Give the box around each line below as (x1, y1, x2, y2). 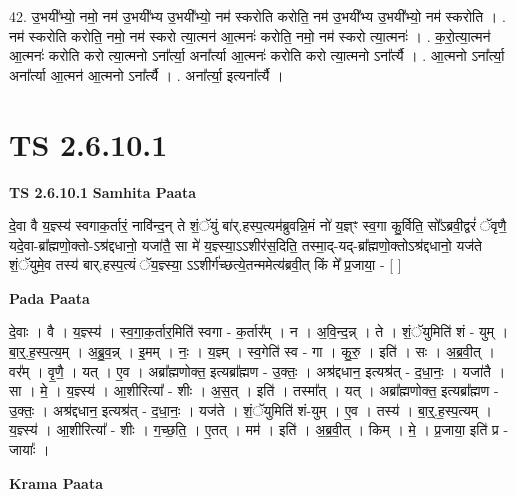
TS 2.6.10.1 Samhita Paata (9, 181, 197, 202)
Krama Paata (9, 472, 103, 493)
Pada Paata (9, 287, 90, 308)
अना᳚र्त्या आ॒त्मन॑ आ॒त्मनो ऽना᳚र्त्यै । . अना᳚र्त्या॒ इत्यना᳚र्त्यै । (9, 64, 284, 85)
